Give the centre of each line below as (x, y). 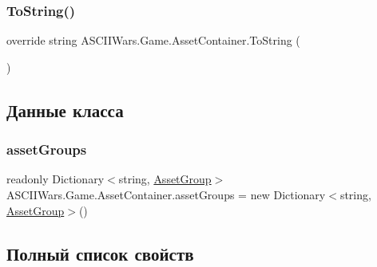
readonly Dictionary (56, 179)
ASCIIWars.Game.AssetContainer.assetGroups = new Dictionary (166, 194)
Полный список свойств (100, 253)
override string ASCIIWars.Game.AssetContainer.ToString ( (153, 40)
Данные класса (65, 110)
